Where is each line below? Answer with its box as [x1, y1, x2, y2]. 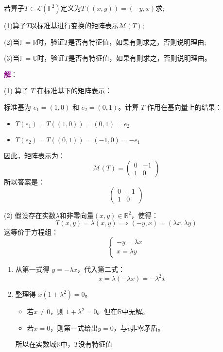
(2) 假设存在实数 [4, 210, 56, 220]
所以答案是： [4, 177, 45, 187]
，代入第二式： [77, 264, 125, 274]
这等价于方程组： [4, 227, 58, 237]
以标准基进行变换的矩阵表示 [30, 20, 119, 30]
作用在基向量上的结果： [147, 101, 222, 112]
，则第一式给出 [50, 322, 98, 333]
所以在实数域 [15, 339, 56, 349]
